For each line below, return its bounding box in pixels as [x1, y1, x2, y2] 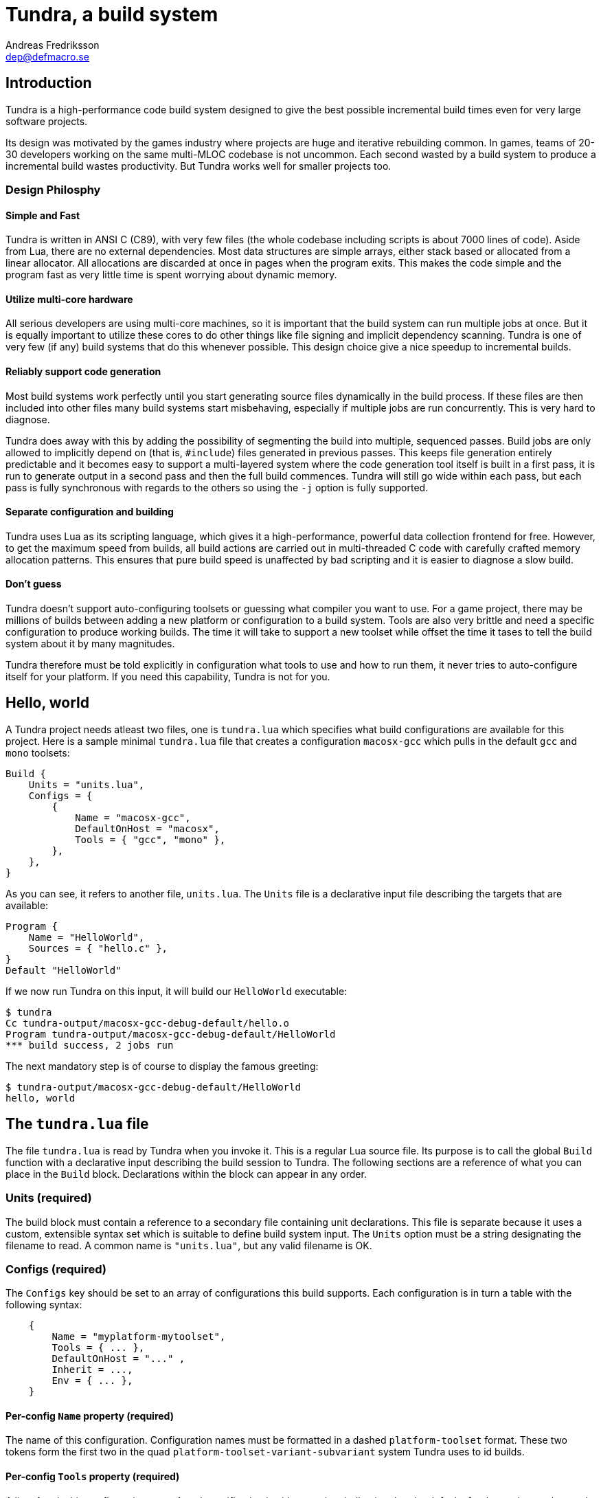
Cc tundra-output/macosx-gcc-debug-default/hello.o [5, 1017, 290, 1029]
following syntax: [5, 1299, 82, 1311]
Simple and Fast [5, 209, 80, 221]
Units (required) [5, 1191, 92, 1205]
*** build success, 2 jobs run [5, 1039, 174, 1051]
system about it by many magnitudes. [5, 638, 175, 650]
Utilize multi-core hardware [5, 293, 133, 305]
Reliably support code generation [5, 366, 161, 378]
